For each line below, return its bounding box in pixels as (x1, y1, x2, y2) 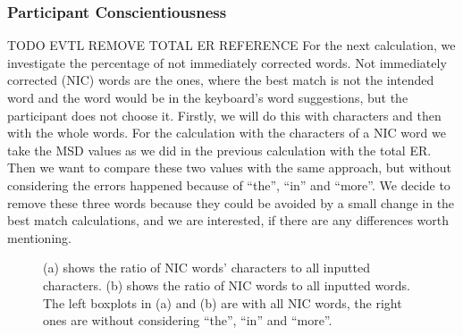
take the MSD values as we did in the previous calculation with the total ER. (7, 140, 432, 159)
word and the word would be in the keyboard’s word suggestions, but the (7, 88, 408, 106)
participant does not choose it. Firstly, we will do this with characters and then (7, 105, 442, 124)
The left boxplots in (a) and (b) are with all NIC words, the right (43, 293, 402, 312)
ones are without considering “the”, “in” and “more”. (43, 311, 333, 330)
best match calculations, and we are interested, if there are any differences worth (7, 211, 449, 230)
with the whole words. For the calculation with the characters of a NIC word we (7, 123, 446, 142)
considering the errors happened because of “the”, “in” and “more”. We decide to (7, 175, 450, 194)
